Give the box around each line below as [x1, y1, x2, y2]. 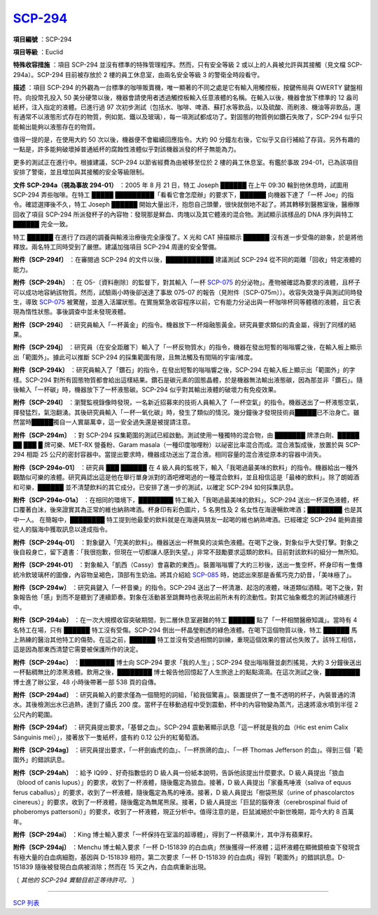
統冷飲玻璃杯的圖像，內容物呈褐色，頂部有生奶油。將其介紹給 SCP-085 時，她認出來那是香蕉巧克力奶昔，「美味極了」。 [13, 570, 356, 579]
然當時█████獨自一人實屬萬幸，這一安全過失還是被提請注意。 [13, 418, 195, 427]
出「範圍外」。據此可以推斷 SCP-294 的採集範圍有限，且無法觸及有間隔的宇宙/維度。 [13, 352, 257, 361]
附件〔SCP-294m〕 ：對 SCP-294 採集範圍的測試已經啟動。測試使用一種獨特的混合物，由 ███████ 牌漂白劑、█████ [13, 431, 360, 439]
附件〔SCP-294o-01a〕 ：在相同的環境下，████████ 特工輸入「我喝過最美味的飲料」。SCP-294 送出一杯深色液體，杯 [13, 495, 360, 504]
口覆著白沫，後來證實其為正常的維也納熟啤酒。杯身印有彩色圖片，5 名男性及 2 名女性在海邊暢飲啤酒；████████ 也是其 [13, 505, 363, 514]
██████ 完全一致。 [13, 220, 72, 228]
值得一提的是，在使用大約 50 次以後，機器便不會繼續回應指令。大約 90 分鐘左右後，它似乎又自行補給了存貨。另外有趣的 [13, 135, 360, 144]
